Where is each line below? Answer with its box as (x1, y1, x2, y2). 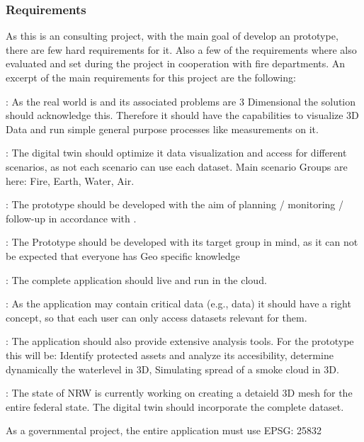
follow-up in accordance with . (6, 210, 137, 225)
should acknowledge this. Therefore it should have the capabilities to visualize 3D (6, 108, 359, 123)
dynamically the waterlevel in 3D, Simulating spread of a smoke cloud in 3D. (6, 361, 339, 376)
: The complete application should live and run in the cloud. (6, 272, 267, 287)
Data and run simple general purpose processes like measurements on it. (6, 121, 319, 136)
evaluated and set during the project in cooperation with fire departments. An (6, 56, 346, 71)
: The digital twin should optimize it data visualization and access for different (6, 145, 347, 160)
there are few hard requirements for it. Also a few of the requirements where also (6, 42, 357, 57)
